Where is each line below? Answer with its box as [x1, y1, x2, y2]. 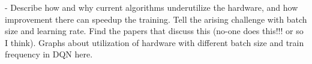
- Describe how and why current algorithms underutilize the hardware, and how [5, 1, 298, 13]
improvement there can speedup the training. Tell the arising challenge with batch [5, 13, 307, 25]
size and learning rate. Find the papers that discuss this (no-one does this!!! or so [5, 25, 304, 37]
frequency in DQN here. [5, 48, 93, 60]
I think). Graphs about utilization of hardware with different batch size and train [5, 36, 304, 48]
